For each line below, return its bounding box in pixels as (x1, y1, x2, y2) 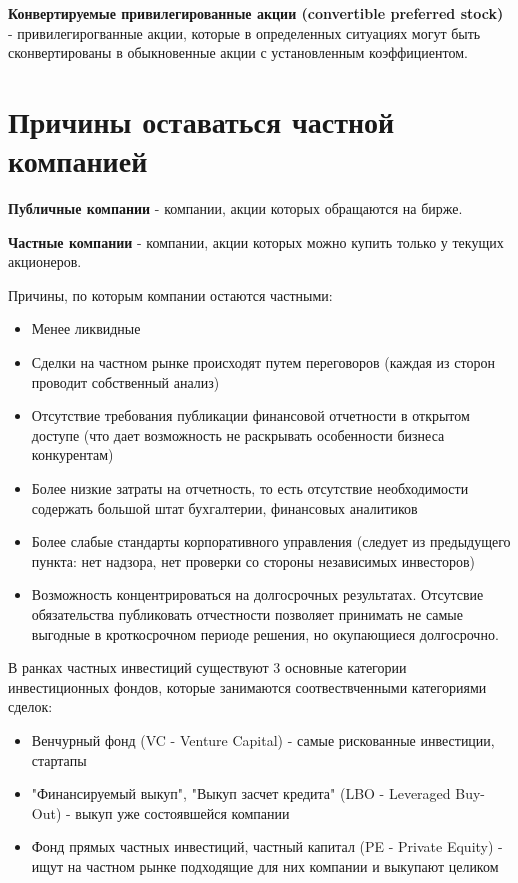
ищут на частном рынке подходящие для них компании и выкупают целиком (31, 855, 499, 876)
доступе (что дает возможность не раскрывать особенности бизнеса (31, 424, 445, 445)
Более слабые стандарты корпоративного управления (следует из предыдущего (31, 531, 511, 552)
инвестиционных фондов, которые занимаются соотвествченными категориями (8, 676, 487, 697)
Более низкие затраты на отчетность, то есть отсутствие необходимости (31, 478, 469, 499)
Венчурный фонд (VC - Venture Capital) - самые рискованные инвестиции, (31, 729, 495, 750)
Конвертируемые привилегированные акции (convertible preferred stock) (8, 3, 504, 23)
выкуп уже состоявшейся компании (75, 802, 290, 823)
